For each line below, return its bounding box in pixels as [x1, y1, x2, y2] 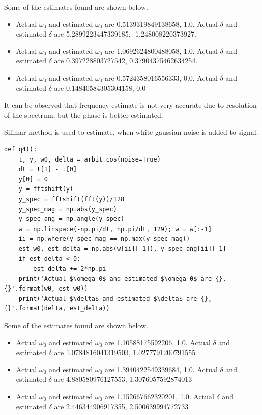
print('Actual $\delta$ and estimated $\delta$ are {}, [18, 295, 212, 302]
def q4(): [4, 145, 37, 153]
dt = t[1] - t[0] [18, 166, 77, 173]
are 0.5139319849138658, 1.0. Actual [105, 18, 218, 29]
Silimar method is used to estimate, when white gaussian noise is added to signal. [4, 126, 258, 137]
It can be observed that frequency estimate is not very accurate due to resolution [4, 100, 257, 110]
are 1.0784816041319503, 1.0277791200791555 [54, 347, 196, 358]
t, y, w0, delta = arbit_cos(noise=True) [18, 155, 161, 163]
